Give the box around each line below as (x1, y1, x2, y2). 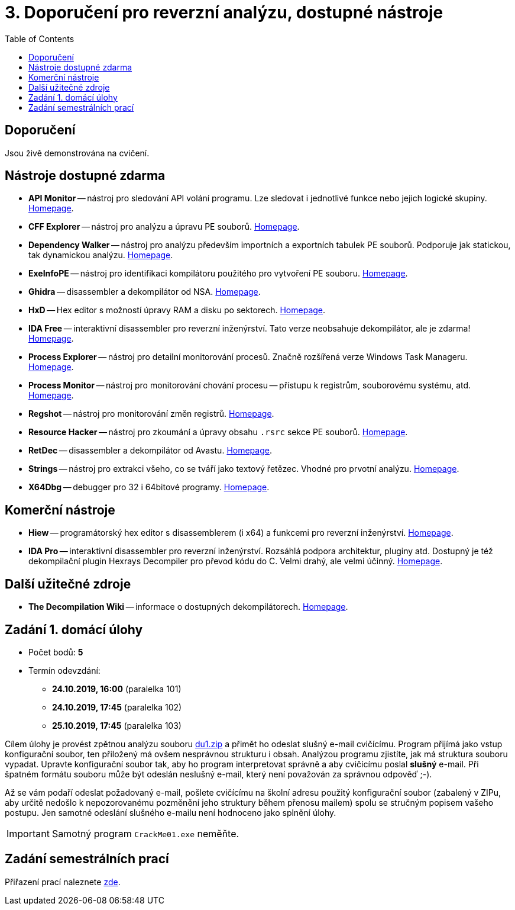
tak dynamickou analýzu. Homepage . (28, 250, 173, 261)
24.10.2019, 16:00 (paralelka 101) (52, 683, 182, 694)
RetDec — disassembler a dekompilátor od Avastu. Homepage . (28, 445, 272, 456)
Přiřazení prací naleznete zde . (5, 876, 121, 887)
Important (7, 827, 50, 840)
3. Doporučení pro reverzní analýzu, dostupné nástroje (5, 2, 443, 22)
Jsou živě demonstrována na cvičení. (5, 147, 150, 158)
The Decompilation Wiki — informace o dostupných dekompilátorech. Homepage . (28, 602, 348, 612)
